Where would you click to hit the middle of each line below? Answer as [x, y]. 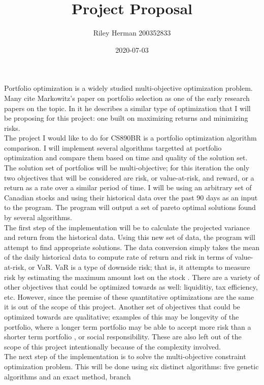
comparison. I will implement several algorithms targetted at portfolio [113, 147]
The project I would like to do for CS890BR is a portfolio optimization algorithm [130, 138]
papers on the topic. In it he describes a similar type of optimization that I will [127, 108]
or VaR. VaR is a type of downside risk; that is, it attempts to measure [139, 267]
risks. [12, 128]
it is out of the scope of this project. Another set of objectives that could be [122, 307]
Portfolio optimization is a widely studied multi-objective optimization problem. [128, 88]
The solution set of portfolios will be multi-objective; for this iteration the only [127, 168]
